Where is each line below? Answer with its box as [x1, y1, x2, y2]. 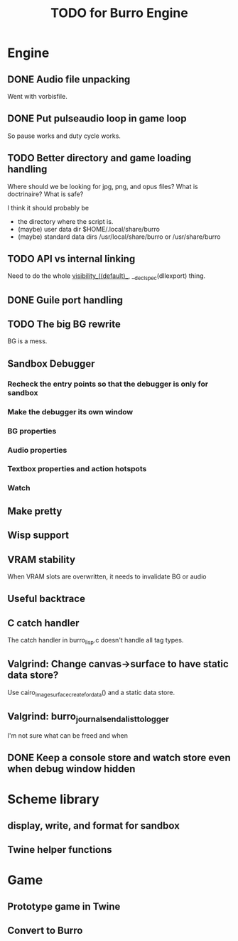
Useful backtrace [7, 593, 85, 605]
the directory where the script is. [17, 217, 114, 225]
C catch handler [7, 617, 80, 629]
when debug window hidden [7, 763, 136, 775]
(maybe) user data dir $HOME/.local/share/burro [17, 225, 160, 233]
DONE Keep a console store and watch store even [7, 751, 231, 763]
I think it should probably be [7, 203, 90, 212]
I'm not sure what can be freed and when [7, 731, 129, 740]
